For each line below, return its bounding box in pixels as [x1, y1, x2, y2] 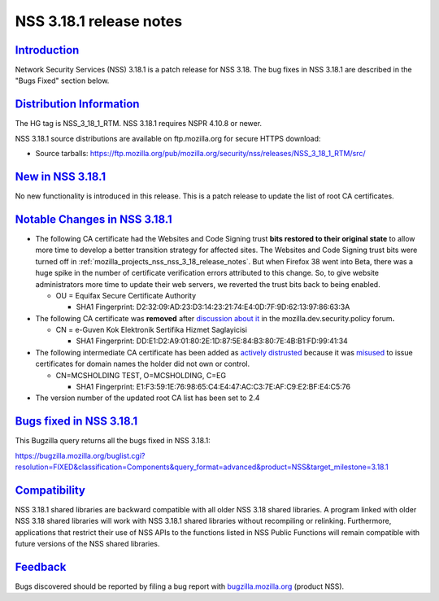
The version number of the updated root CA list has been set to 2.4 [35, 393, 260, 403]
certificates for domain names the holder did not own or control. [35, 359, 250, 369]
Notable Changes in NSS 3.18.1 [15, 212, 172, 226]
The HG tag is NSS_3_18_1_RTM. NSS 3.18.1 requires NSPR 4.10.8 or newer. [15, 119, 263, 128]
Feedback [15, 560, 67, 573]
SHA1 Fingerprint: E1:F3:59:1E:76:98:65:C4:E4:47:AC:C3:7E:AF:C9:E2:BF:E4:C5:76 [76, 382, 351, 392]
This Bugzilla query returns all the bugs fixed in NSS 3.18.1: [15, 436, 211, 446]
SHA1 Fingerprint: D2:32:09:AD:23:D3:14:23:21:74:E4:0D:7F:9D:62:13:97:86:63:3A [76, 302, 350, 312]
